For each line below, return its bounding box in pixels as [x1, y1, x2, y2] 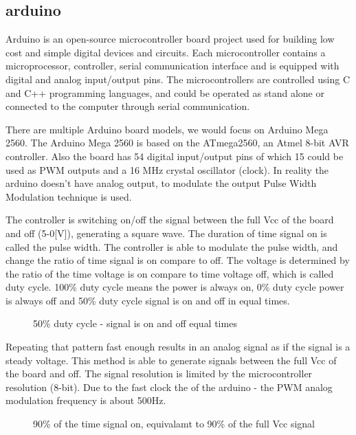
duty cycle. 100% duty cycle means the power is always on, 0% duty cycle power [5, 280, 344, 294]
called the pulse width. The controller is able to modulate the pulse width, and [5, 239, 338, 254]
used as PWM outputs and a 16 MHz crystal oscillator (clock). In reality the [5, 162, 329, 177]
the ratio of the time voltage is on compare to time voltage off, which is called [5, 266, 334, 280]
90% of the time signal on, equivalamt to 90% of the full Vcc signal [33, 416, 315, 431]
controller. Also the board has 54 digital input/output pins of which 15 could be [5, 148, 344, 163]
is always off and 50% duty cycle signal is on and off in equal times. [5, 293, 290, 307]
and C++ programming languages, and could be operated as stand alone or [5, 85, 324, 100]
